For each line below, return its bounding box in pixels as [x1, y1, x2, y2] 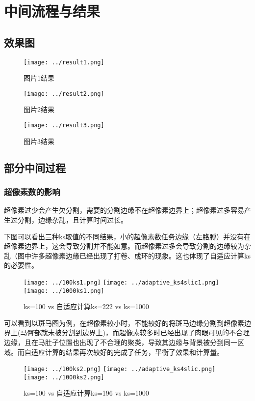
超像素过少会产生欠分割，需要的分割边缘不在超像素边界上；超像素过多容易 [4, 205, 244, 215]
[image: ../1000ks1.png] [24, 287, 104, 294]
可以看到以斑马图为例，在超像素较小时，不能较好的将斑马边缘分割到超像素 [4, 317, 244, 328]
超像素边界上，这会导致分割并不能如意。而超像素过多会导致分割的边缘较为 [4, 241, 244, 251]
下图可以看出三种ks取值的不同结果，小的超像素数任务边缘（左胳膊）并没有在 [4, 231, 251, 241]
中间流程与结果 [4, 1, 101, 21]
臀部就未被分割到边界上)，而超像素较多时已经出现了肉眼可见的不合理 [27, 327, 250, 338]
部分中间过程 [4, 160, 66, 175]
